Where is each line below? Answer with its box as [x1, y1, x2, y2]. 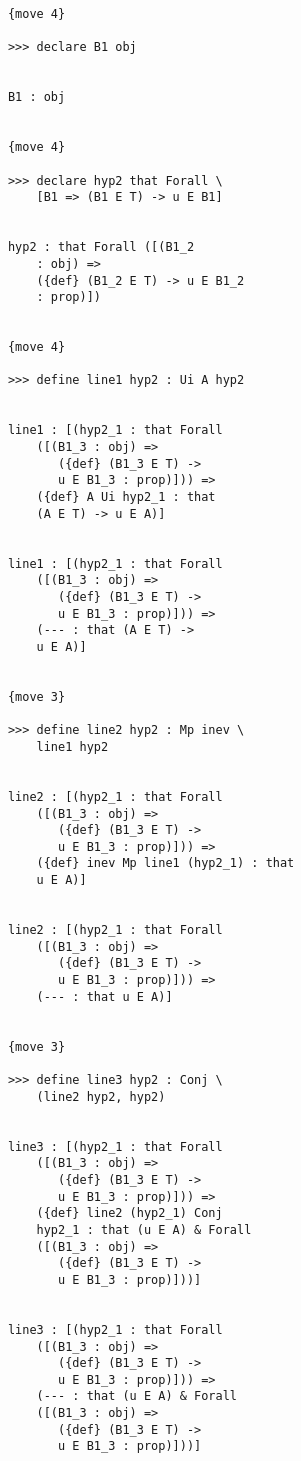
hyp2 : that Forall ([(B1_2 [7, 240, 195, 255]
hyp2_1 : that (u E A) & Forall [36, 1222, 252, 1237]
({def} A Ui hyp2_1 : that [36, 490, 216, 505]
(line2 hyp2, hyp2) [36, 1089, 166, 1104]
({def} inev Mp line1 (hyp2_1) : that [36, 856, 295, 871]
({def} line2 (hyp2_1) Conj [36, 1206, 223, 1221]
